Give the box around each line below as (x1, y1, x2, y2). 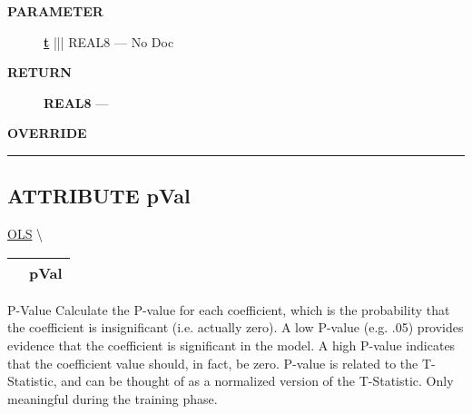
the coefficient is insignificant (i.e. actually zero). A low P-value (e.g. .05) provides (7, 318, 464, 337)
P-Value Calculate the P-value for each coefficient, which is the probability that (7, 300, 450, 319)
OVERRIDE (7, 123, 87, 143)
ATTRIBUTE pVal (7, 182, 191, 210)
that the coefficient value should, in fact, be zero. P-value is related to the (7, 353, 418, 372)
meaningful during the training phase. (7, 389, 218, 408)
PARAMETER (7, 2, 103, 20)
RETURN (7, 63, 72, 82)
